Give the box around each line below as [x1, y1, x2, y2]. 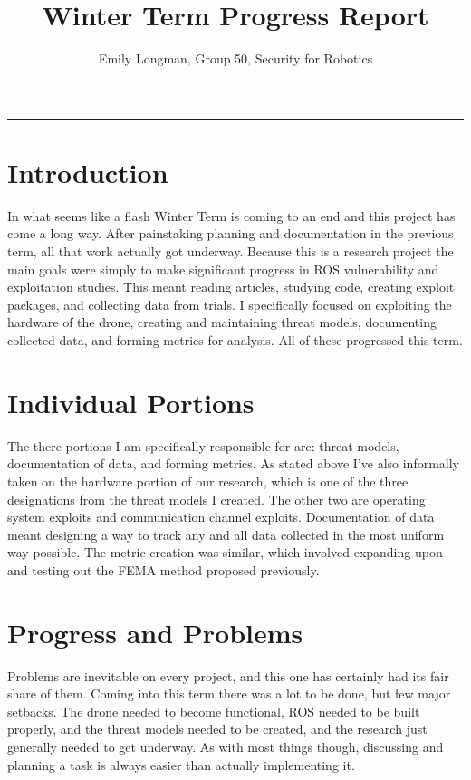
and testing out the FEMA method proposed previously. [7, 560, 320, 579]
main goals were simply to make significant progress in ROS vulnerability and [7, 259, 439, 278]
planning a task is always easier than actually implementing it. [7, 755, 355, 774]
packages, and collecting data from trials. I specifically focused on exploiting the [7, 294, 452, 313]
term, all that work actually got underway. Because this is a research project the [7, 242, 454, 261]
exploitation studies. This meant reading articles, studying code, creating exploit [7, 277, 455, 296]
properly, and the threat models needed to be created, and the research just [7, 719, 428, 738]
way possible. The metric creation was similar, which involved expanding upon [7, 543, 443, 562]
